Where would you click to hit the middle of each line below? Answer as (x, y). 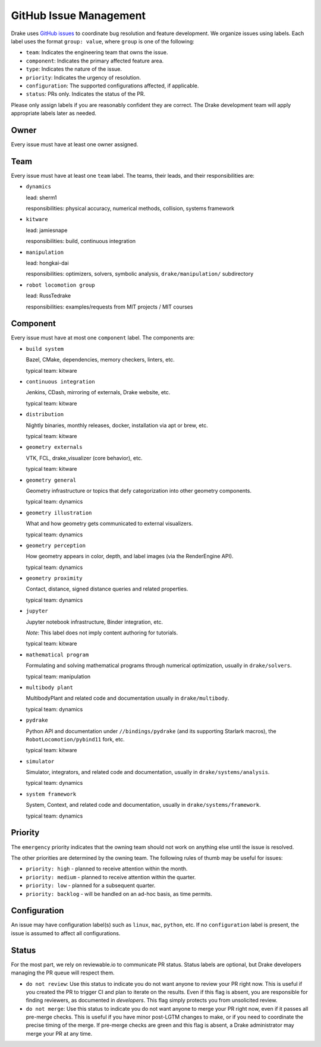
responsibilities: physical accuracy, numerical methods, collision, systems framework (130, 209)
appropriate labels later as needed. (54, 114)
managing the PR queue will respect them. (63, 973)
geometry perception (56, 545)
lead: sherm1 (41, 197)
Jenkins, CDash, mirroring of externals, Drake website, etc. (98, 392)
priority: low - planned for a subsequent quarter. (91, 885)
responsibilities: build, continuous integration (81, 241)
